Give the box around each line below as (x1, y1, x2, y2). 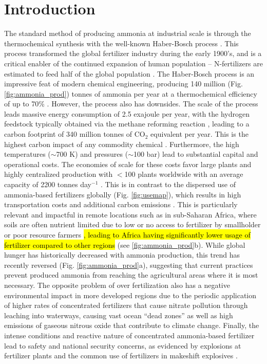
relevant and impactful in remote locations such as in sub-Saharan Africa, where (4, 209, 257, 220)
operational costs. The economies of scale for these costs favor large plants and (4, 158, 252, 169)
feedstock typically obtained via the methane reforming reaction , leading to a (4, 118, 250, 129)
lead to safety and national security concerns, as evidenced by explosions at (4, 340, 241, 351)
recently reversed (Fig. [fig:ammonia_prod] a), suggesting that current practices (4, 259, 253, 270)
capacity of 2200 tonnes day (4, 179, 92, 190)
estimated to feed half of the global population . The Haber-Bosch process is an (4, 68, 255, 79)
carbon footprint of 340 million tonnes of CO (4, 129, 145, 139)
